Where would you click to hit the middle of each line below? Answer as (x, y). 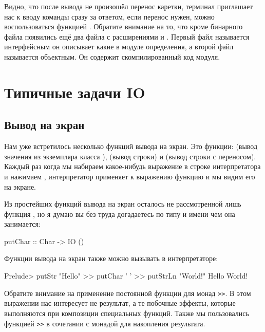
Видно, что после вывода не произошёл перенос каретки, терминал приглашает (129, 6)
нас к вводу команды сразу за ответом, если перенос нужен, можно (109, 16)
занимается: (22, 224)
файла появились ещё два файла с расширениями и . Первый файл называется (127, 36)
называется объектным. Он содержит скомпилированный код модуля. (112, 56)
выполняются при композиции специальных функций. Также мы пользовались (127, 313)
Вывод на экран (44, 125)
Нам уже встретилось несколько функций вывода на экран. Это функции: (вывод (131, 146)
